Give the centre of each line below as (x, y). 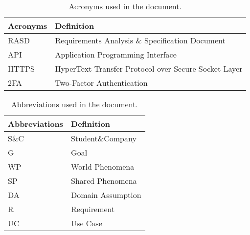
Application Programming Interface (116, 54)
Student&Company (104, 138)
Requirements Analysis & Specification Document (140, 40)
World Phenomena (103, 166)
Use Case (87, 223)
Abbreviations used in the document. (74, 104)
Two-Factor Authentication (101, 83)
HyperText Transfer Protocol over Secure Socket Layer (149, 69)
